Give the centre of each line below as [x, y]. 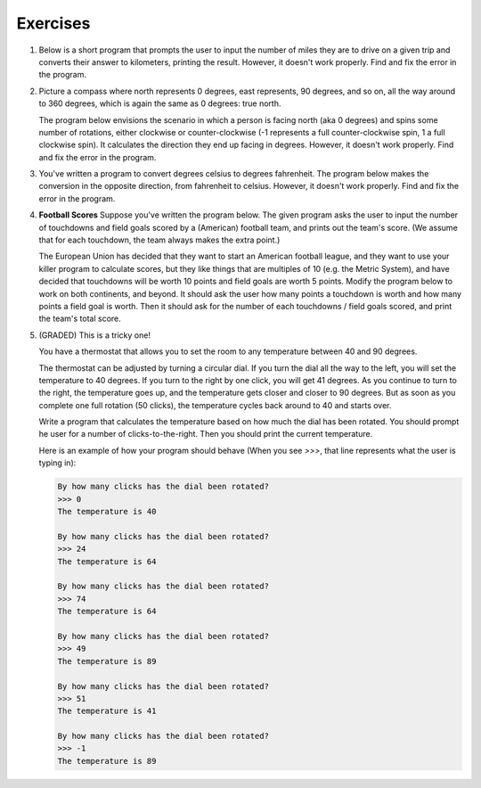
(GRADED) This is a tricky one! [95, 335]
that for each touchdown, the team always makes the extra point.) [159, 240]
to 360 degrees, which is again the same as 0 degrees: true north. [160, 103]
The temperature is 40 [107, 512]
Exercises [53, 23]
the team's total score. [80, 319]
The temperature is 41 [107, 711]
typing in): [57, 463]
